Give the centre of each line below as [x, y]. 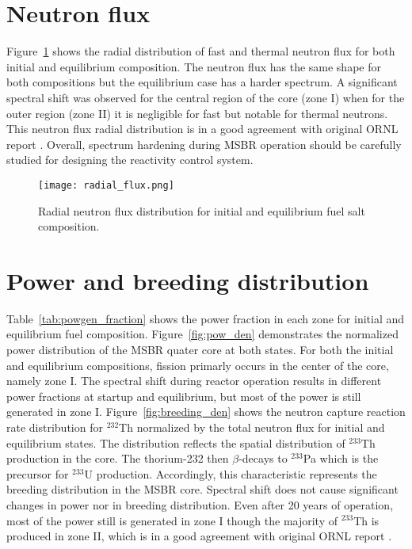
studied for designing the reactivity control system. [130, 160]
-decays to [263, 458]
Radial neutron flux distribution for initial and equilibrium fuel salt [202, 210]
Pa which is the [341, 458]
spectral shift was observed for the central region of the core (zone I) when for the [206, 97]
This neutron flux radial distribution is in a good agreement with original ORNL [202, 129]
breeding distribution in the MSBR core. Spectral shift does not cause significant [202, 489]
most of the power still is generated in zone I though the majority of [172, 520]
